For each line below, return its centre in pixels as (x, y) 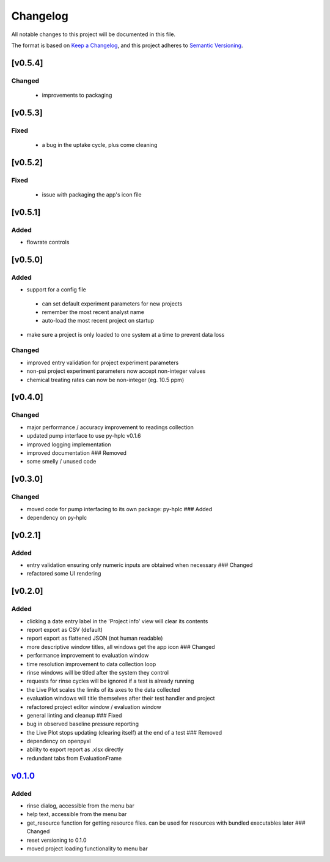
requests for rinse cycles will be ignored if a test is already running (110, 681)
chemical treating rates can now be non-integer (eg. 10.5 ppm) (105, 380)
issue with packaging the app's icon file (92, 194)
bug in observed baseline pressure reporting (82, 724)
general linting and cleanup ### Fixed (74, 715)
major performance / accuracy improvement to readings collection (110, 427)
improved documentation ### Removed (76, 452)
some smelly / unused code (61, 462)
